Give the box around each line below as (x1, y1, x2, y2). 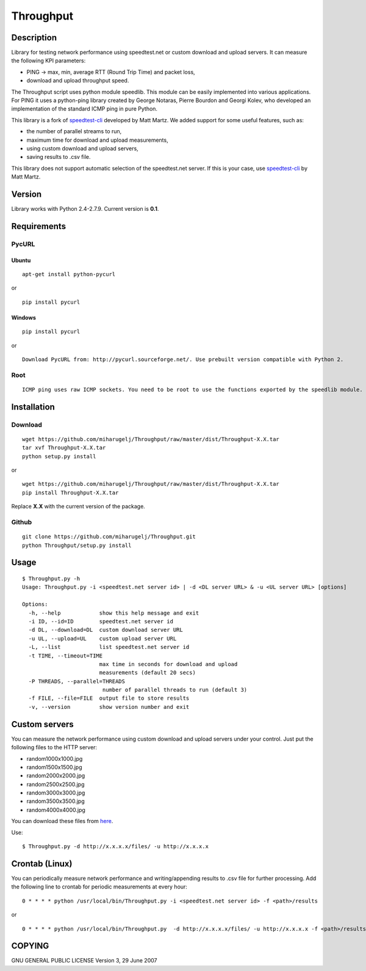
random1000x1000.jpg (26, 755, 83, 762)
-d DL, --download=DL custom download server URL (28, 626, 183, 634)
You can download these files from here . (11, 818, 113, 825)
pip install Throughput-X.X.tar (22, 489, 119, 496)
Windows (11, 313, 36, 321)
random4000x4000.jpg (26, 806, 85, 813)
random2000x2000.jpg (26, 772, 85, 779)
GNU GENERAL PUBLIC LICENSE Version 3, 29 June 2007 (11, 957, 157, 964)
